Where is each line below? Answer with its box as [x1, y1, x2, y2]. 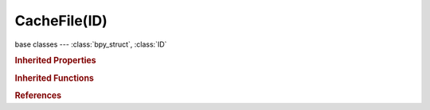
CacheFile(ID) [14, 12, 107, 29]
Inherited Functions [14, 72, 95, 83]
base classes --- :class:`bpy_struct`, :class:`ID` [14, 40, 167, 49]
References [14, 89, 62, 101]
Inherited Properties [14, 55, 97, 66]
